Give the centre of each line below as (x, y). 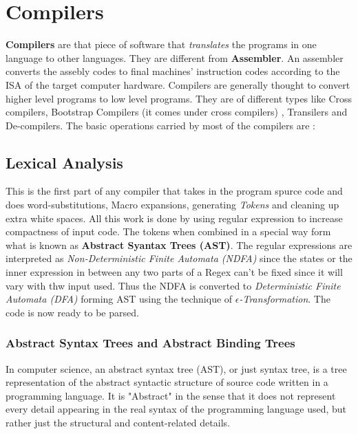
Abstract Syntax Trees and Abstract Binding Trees (150, 343)
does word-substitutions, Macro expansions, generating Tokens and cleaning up (172, 205)
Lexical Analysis (64, 162)
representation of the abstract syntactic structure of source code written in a (167, 382)
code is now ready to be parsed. (72, 312)
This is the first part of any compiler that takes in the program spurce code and (174, 191)
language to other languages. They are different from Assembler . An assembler (175, 57)
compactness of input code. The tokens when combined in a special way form (168, 231)
